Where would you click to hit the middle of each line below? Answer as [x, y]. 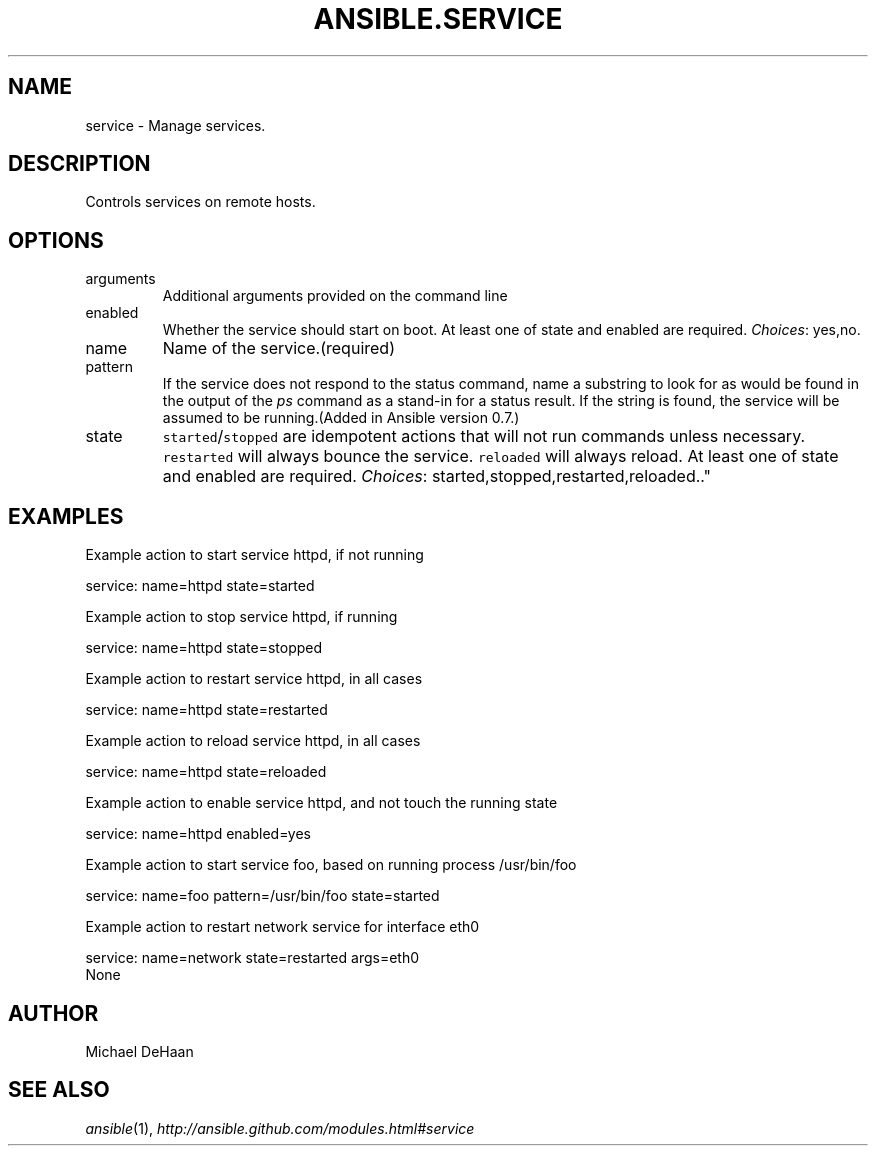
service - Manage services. [175, 125]
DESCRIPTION [79, 164]
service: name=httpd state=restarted [206, 710]
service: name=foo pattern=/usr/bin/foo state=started [262, 896]
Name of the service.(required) [278, 348]
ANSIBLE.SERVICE [438, 19]
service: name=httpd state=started [200, 586]
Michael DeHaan [139, 1051]
